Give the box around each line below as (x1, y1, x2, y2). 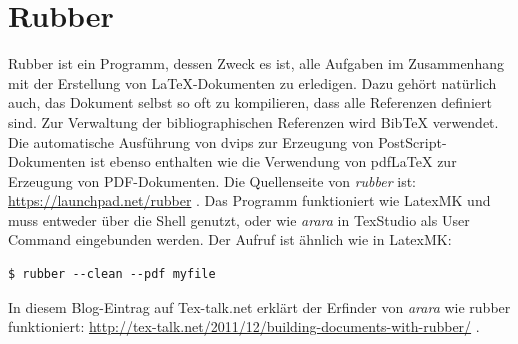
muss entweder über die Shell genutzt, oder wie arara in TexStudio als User (8, 209, 470, 230)
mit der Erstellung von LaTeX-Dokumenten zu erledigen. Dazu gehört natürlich (8, 72, 497, 93)
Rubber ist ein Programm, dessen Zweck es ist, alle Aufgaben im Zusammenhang (8, 53, 504, 74)
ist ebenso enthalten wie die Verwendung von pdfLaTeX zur (90, 151, 457, 172)
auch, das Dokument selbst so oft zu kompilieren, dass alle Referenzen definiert (8, 92, 492, 113)
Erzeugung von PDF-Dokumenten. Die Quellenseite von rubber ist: (8, 170, 416, 191)
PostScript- (378, 131, 447, 152)
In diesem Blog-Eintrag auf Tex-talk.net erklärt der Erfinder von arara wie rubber (8, 296, 511, 317)
